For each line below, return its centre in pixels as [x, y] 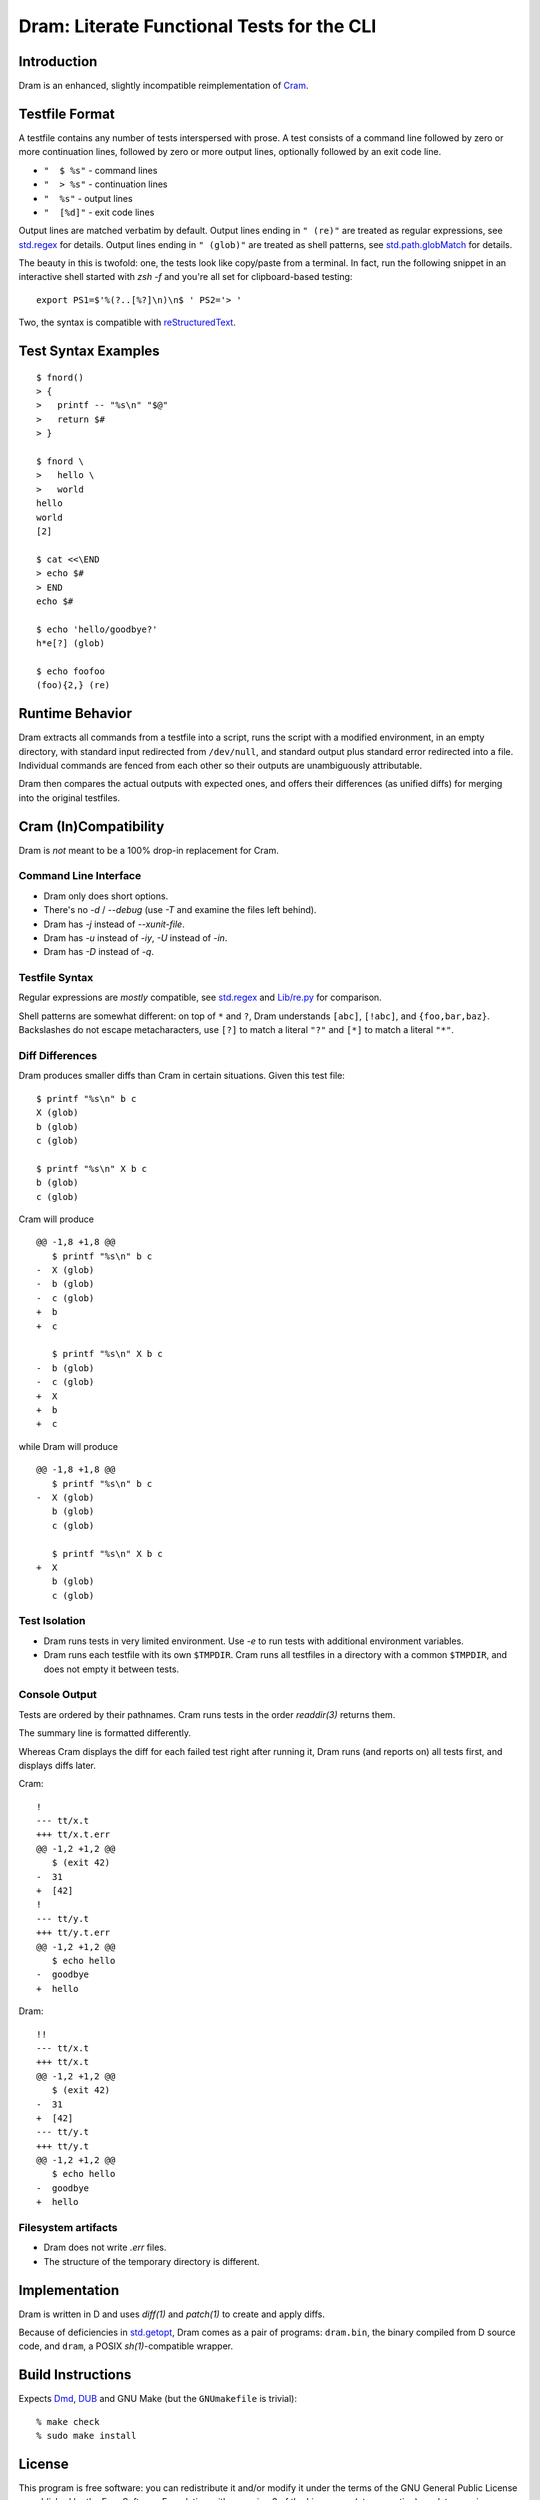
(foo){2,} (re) [73, 685]
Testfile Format [66, 113]
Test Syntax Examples [89, 351]
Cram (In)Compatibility [91, 826]
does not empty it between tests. [111, 1669]
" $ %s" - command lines [100, 170]
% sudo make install [86, 2436]
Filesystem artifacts [68, 2228]
